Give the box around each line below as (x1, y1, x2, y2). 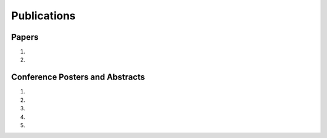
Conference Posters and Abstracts (11, 72, 145, 83)
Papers (11, 32, 39, 42)
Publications (11, 9, 76, 22)
